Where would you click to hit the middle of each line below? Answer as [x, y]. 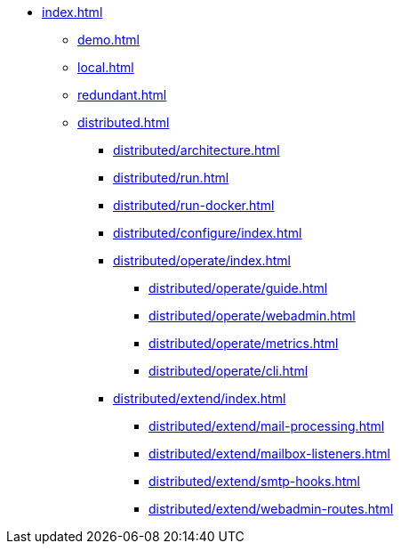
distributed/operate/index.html [202, 260]
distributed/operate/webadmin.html [252, 316]
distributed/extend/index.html [200, 398]
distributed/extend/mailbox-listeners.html [269, 454]
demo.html [108, 40]
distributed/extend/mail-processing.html [267, 426]
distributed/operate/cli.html [229, 371]
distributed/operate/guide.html [238, 288]
